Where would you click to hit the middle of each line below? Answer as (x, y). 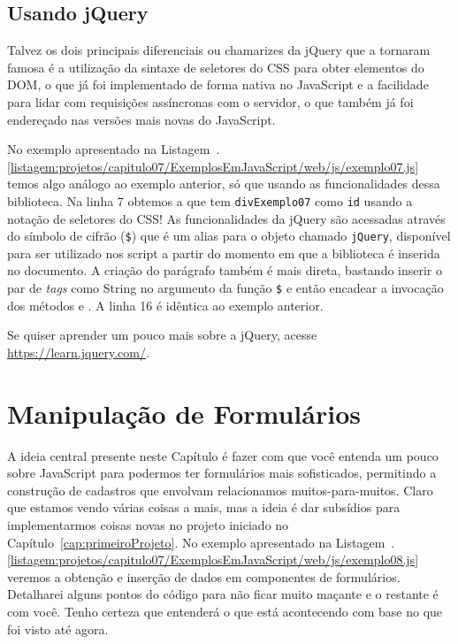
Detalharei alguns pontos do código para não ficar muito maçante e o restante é (223, 594)
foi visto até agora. (58, 629)
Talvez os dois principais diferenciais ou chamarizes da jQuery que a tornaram (219, 50)
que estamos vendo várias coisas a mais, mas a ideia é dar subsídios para (204, 507)
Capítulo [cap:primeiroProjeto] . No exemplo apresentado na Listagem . (201, 542)
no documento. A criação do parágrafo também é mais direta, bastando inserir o (225, 270)
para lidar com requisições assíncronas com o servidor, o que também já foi (210, 101)
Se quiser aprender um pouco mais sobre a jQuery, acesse (162, 335)
